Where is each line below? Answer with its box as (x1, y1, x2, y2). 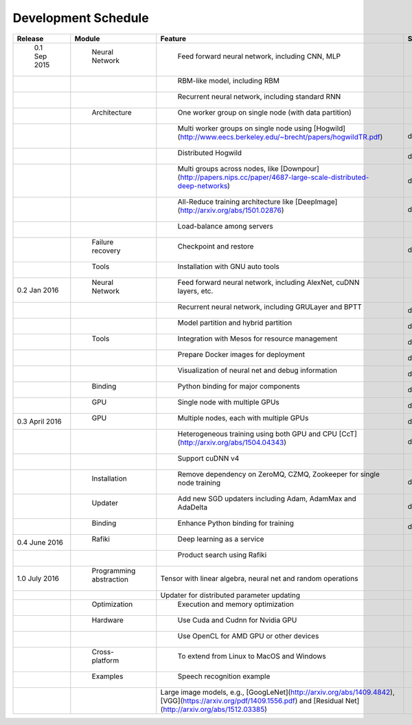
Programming (91, 566, 136, 575)
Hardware (91, 615, 124, 625)
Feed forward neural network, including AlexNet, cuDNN (177, 277, 360, 287)
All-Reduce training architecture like (177, 196, 294, 206)
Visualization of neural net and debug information (177, 365, 338, 375)
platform (91, 656, 119, 665)
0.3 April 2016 (16, 416, 62, 426)
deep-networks (177, 181, 228, 190)
